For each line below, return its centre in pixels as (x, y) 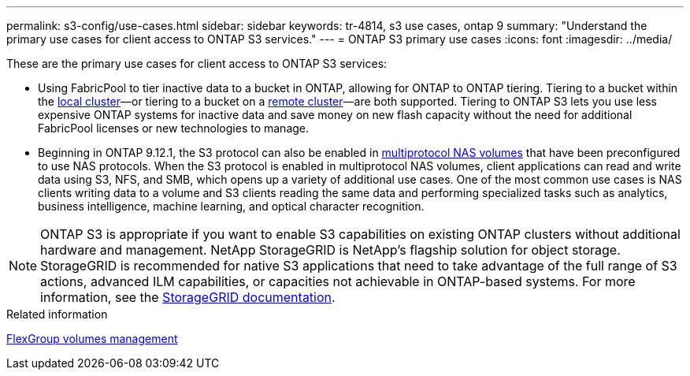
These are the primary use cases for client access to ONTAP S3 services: (197, 63)
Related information (57, 314)
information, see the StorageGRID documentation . (188, 297)
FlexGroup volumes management (92, 339)
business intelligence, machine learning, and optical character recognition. (231, 206)
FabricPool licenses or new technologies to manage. (174, 128)
